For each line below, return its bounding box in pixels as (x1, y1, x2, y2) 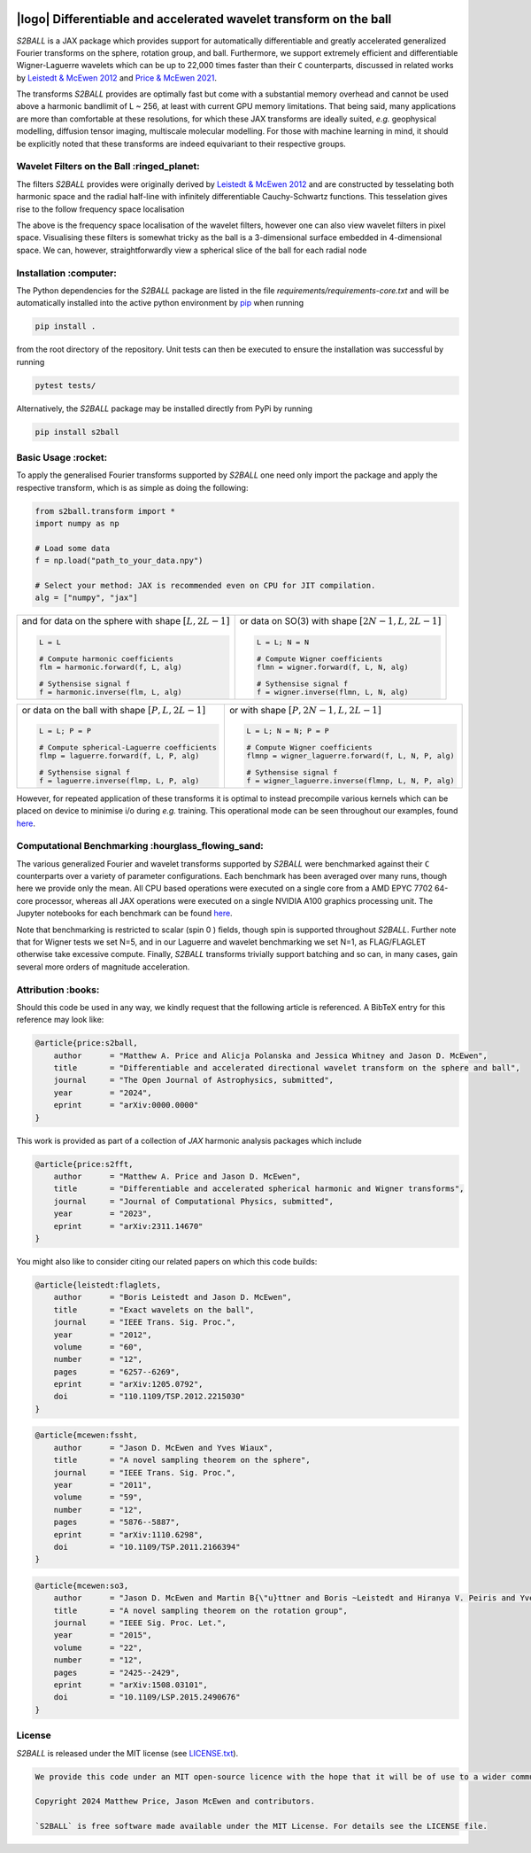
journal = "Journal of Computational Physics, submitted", (53, 1196, 335, 1206)
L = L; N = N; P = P (246, 726, 329, 736)
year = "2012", (53, 1329, 152, 1340)
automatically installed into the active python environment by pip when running (16, 298, 304, 308)
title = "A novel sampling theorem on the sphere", (53, 1455, 311, 1466)
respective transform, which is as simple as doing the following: (16, 482, 249, 493)
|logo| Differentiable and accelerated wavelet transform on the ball (16, 12, 392, 27)
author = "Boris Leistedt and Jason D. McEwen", (53, 1292, 292, 1303)
